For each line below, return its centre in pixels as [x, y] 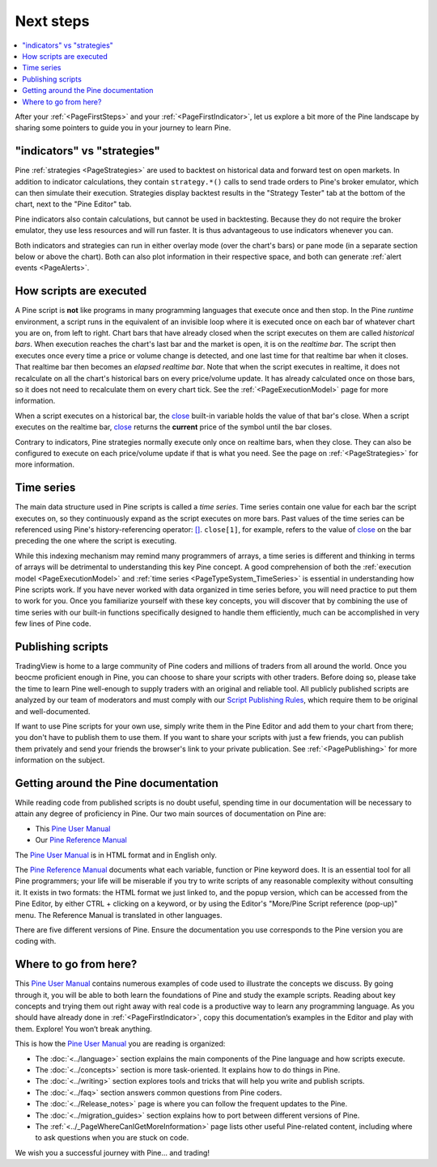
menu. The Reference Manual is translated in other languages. [119, 915]
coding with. [36, 941]
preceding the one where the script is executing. [96, 541]
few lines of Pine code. [53, 624]
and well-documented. [53, 711]
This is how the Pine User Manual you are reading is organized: [120, 1044]
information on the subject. [60, 760]
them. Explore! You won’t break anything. [84, 1029]
